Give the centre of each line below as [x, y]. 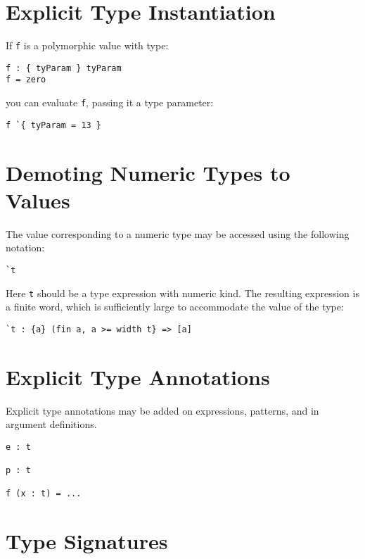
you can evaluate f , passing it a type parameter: [110, 102]
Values [38, 200]
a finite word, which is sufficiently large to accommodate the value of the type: [175, 307]
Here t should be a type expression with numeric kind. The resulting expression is [182, 293]
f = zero [26, 80]
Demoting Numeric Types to [148, 172]
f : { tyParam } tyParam [64, 68]
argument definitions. [51, 424]
